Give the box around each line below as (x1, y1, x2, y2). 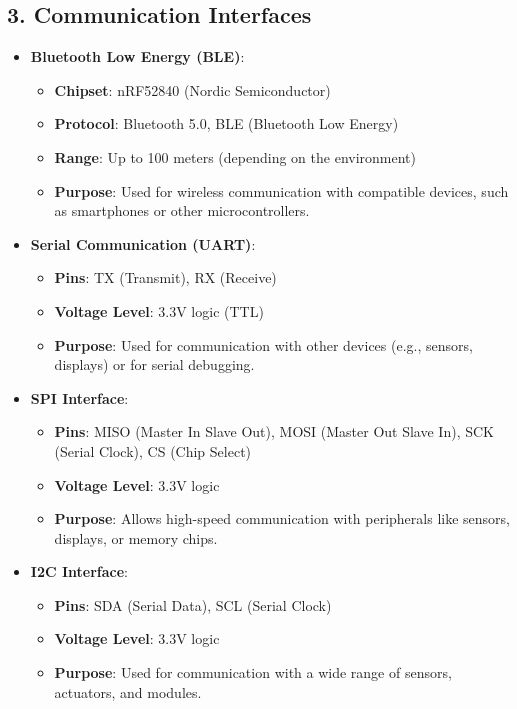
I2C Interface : (30, 561, 128, 582)
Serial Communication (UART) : (30, 233, 256, 254)
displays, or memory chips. (54, 527, 218, 548)
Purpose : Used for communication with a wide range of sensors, (54, 662, 452, 683)
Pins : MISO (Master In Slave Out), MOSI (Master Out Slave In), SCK (54, 421, 494, 442)
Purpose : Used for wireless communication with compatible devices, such (54, 180, 509, 201)
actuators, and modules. (54, 681, 202, 702)
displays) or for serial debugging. (54, 354, 255, 375)
